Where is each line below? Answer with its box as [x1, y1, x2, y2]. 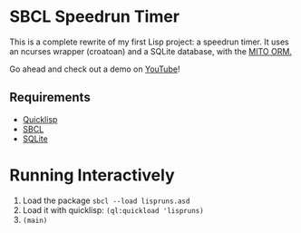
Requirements [9, 90, 91, 105]
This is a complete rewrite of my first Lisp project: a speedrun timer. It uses [9, 36, 289, 47]
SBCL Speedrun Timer [9, 6, 180, 27]
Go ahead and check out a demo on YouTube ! [9, 63, 180, 74]
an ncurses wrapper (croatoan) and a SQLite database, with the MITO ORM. [9, 45, 293, 56]
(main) [22, 216, 48, 225]
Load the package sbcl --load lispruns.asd [22, 195, 190, 206]
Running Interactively [9, 165, 175, 185]
